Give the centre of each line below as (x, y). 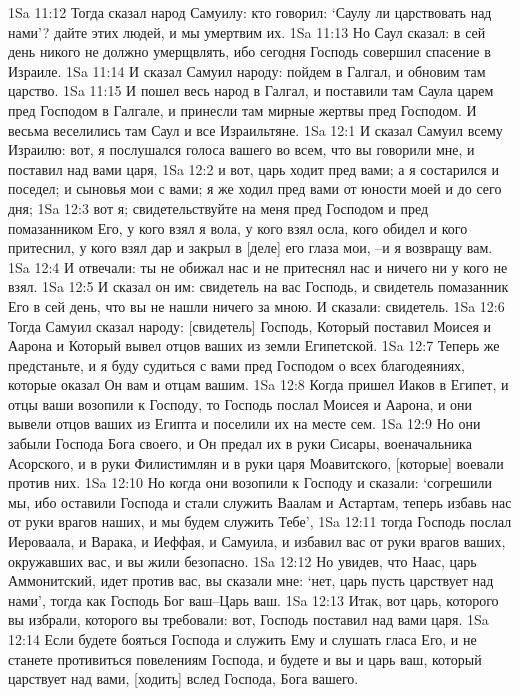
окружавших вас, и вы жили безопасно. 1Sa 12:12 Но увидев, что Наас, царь (242, 560)
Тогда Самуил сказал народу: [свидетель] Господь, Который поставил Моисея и (250, 325)
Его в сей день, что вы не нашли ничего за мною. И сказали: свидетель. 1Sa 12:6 (256, 305)
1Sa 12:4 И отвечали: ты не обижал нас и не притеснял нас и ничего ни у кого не (258, 266)
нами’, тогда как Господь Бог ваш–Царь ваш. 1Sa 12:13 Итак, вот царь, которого (253, 599)
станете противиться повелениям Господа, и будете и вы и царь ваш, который (245, 658)
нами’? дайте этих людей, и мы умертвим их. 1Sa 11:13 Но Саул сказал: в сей (247, 31)
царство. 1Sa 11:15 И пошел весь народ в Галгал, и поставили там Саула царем (251, 90)
